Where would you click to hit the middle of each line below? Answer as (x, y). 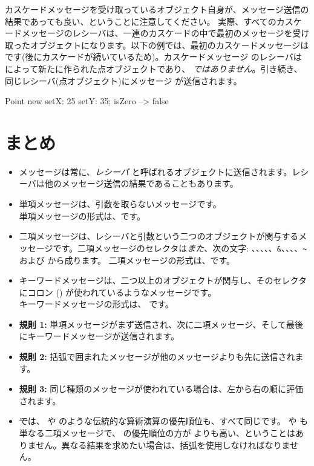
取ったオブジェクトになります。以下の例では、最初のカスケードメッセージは (157, 45)
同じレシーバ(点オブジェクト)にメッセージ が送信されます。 (123, 80)
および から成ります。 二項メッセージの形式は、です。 (127, 260)
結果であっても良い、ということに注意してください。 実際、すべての (141, 21)
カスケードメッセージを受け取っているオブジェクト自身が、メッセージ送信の (157, 9)
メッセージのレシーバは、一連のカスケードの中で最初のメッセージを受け (165, 33)
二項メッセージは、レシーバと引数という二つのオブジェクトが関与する (159, 236)
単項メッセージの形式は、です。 (82, 215)
